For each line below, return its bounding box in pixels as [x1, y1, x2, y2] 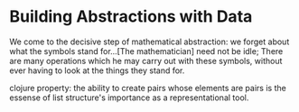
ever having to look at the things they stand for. [9, 65, 185, 76]
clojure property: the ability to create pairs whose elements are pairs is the [9, 82, 286, 93]
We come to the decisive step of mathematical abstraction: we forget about [9, 36, 290, 47]
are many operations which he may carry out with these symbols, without [9, 55, 283, 66]
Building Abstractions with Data [9, 6, 253, 27]
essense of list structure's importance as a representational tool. [9, 92, 249, 103]
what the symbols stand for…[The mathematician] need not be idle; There [9, 45, 284, 56]
